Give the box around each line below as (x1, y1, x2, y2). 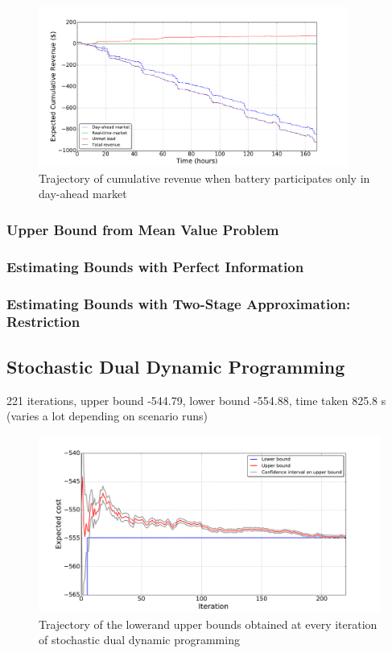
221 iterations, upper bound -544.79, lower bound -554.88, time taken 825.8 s (6, 391, 386, 408)
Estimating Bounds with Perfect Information (6, 256, 304, 276)
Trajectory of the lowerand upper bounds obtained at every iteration (39, 615, 378, 632)
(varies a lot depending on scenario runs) (6, 407, 208, 424)
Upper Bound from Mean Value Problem (6, 219, 279, 239)
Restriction (6, 312, 80, 332)
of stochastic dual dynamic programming (39, 631, 240, 648)
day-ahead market (39, 185, 127, 202)
